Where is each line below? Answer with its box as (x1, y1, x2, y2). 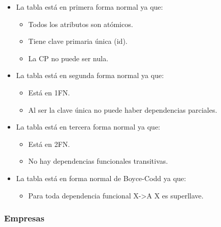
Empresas (4, 212, 44, 224)
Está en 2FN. (28, 138, 70, 149)
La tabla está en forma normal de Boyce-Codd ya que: (16, 172, 186, 183)
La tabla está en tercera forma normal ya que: (16, 121, 160, 132)
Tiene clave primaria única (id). (28, 36, 128, 46)
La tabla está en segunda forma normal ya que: (16, 70, 164, 81)
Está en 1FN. (28, 87, 70, 97)
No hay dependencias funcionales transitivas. (28, 156, 168, 166)
